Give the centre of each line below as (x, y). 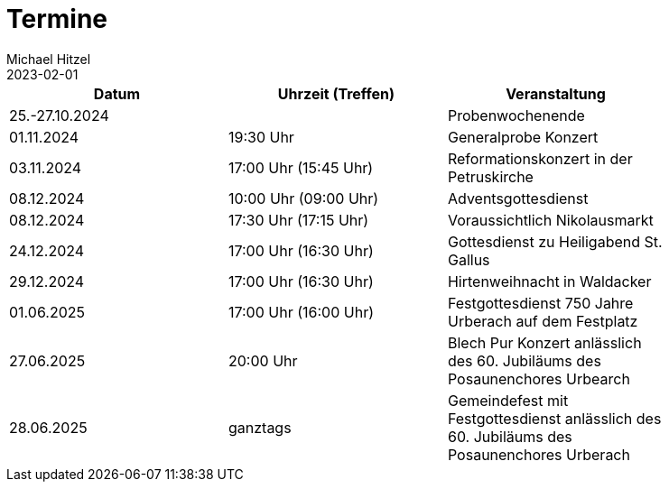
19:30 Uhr (261, 137)
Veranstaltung (556, 93)
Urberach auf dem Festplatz (543, 321)
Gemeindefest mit (508, 400)
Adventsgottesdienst (518, 198)
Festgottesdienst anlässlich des (554, 418)
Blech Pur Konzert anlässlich (544, 342)
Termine (57, 19)
